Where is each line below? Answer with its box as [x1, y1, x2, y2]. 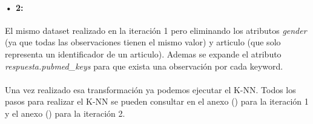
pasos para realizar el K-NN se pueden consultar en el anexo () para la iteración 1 [5, 95, 309, 108]
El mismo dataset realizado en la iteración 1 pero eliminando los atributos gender [5, 24, 307, 36]
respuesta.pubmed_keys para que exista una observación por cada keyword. [5, 59, 283, 72]
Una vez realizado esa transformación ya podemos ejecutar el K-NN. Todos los [5, 83, 296, 96]
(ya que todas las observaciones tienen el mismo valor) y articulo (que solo [5, 36, 281, 48]
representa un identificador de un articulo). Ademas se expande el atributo [5, 47, 282, 60]
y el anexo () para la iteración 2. [5, 106, 125, 119]
